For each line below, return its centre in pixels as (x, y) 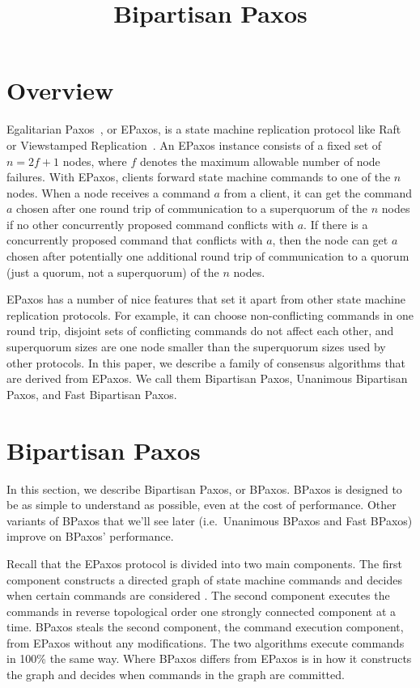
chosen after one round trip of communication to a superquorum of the (192, 208)
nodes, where (95, 161)
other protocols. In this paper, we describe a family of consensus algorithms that (206, 362)
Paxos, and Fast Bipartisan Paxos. (92, 394)
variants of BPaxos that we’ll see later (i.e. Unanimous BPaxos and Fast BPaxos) (210, 520)
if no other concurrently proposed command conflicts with (150, 224)
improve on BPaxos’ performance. (90, 536)
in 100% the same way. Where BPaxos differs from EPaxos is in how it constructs (209, 658)
